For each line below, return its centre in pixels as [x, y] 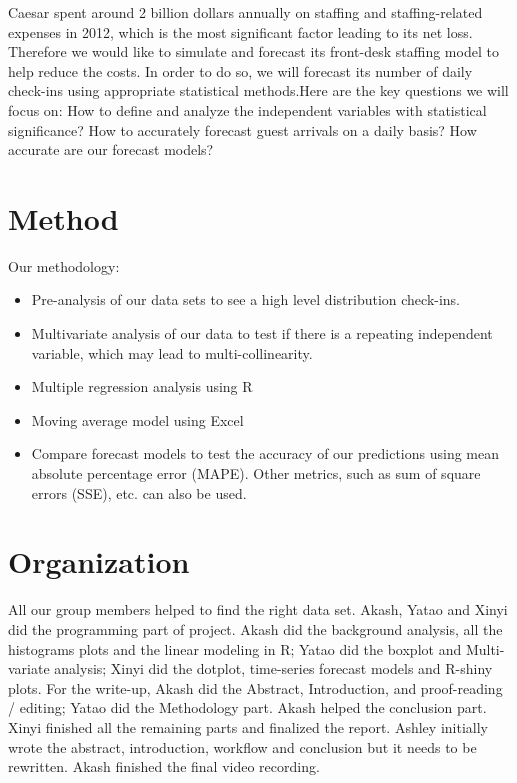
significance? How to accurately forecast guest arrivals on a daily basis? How [242, 129]
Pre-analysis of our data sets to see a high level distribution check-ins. [246, 299]
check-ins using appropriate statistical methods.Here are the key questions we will [258, 90]
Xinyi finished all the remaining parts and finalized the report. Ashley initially [248, 726]
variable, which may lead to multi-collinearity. [172, 352]
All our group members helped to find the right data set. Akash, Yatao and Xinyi [258, 609]
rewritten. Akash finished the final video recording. [164, 766]
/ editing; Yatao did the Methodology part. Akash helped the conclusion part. [247, 707]
